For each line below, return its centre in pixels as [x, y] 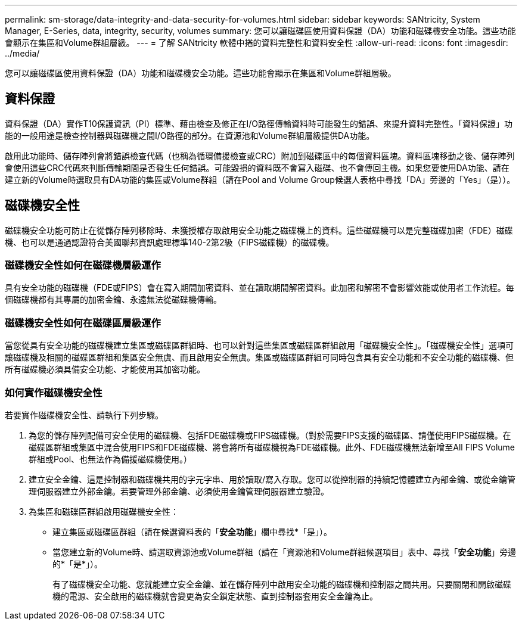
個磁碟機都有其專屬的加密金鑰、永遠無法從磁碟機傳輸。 [113, 300]
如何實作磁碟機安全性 [54, 392]
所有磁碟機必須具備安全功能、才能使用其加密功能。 [105, 369]
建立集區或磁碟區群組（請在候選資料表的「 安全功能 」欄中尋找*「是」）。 [192, 531]
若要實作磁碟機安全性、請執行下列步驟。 [84, 415]
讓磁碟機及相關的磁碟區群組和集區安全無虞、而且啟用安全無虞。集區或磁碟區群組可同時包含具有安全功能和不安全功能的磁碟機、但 [259, 357]
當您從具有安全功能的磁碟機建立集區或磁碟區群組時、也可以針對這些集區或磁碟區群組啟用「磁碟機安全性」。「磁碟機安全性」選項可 [259, 346]
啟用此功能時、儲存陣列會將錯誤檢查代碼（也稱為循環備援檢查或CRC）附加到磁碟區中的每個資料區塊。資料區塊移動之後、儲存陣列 [260, 156]
